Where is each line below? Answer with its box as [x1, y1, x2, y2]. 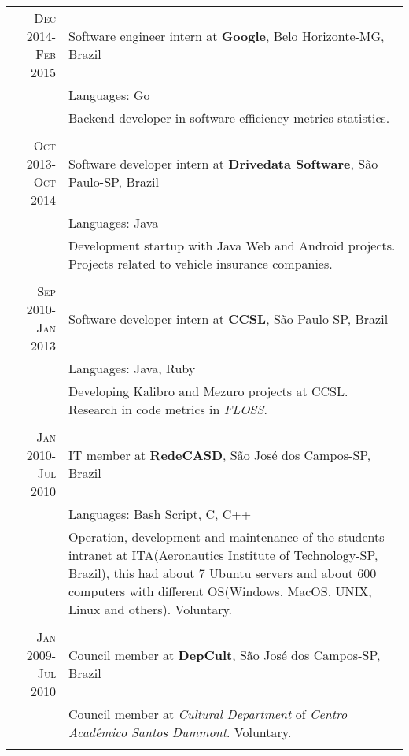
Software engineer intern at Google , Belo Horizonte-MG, [68, 27, 385, 45]
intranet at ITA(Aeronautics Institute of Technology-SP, [68, 546, 378, 564]
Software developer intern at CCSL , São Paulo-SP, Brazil [68, 309, 389, 328]
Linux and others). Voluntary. [68, 600, 233, 618]
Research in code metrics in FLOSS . [68, 400, 267, 418]
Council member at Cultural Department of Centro [68, 705, 348, 723]
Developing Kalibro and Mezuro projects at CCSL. [68, 382, 348, 400]
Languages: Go [68, 86, 150, 104]
